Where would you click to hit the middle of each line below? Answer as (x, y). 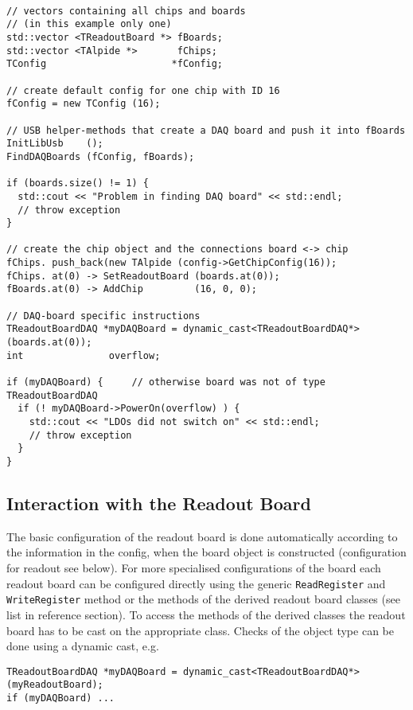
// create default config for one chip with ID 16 (143, 90)
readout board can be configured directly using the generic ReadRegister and (196, 583)
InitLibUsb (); (55, 144)
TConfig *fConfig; (115, 64)
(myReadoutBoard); (55, 685)
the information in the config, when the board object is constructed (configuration (206, 552)
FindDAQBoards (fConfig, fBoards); (101, 156)
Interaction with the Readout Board (159, 503)
